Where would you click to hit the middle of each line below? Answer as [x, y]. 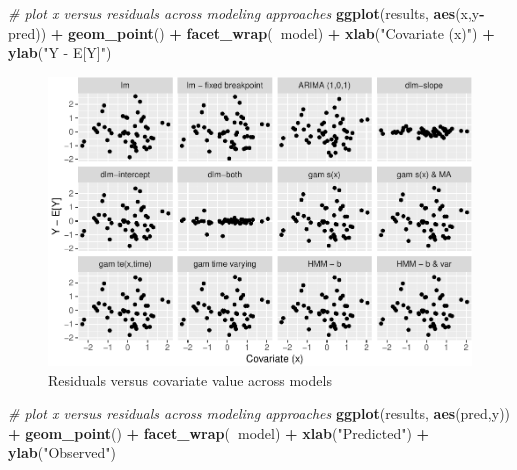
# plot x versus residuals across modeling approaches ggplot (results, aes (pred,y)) [259, 413]
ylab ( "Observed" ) [62, 452]
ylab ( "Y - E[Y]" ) [60, 52]
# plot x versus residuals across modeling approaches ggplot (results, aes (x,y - [246, 13]
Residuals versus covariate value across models [190, 379]
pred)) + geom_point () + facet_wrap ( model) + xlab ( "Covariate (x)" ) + [251, 32]
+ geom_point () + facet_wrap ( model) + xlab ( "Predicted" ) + [219, 432]
